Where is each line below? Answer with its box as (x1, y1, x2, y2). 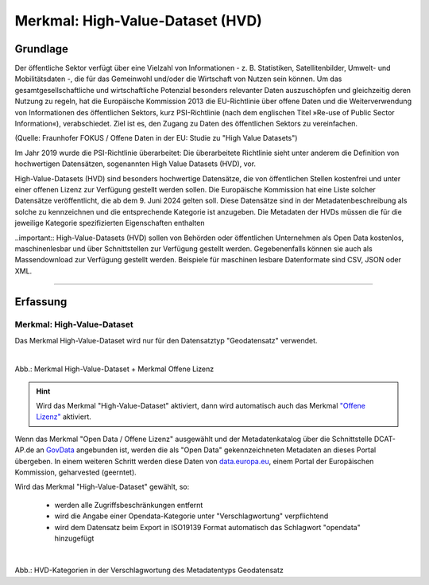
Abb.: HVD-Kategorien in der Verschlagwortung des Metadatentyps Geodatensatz (14, 565, 284, 575)
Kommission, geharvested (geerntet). (14, 467, 137, 477)
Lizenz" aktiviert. (36, 412, 91, 421)
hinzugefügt (54, 533, 95, 543)
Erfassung (14, 295, 68, 308)
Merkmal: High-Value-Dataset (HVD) (14, 12, 262, 29)
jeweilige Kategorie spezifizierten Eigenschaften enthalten (14, 219, 205, 228)
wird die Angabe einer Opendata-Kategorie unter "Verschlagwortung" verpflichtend (54, 511, 329, 521)
